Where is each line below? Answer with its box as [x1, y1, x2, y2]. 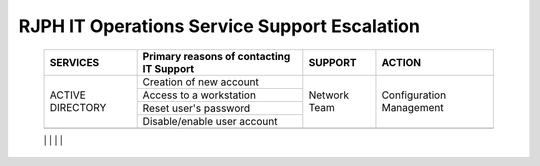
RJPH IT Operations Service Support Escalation [18, 15, 420, 37]
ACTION [381, 55, 422, 69]
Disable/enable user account [142, 114, 278, 128]
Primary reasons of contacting [142, 49, 291, 63]
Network [308, 88, 350, 102]
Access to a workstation [142, 88, 257, 102]
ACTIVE [49, 88, 87, 102]
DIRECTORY [49, 101, 107, 115]
